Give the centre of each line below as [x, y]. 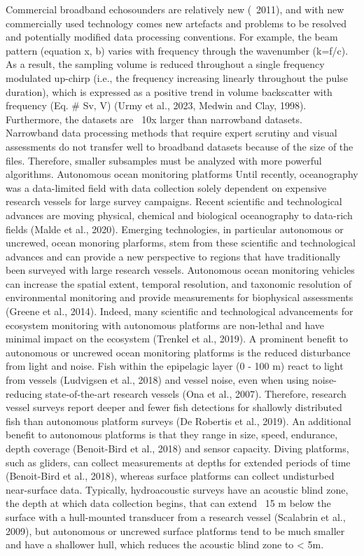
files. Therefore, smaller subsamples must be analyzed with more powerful [164, 160]
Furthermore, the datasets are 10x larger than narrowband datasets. [154, 119]
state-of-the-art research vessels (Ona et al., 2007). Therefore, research [196, 393]
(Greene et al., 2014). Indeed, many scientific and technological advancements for [180, 311]
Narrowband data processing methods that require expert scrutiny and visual [171, 133]
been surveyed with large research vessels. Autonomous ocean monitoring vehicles [180, 270]
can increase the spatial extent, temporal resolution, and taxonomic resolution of [178, 283]
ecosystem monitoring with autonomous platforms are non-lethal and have [165, 325]
